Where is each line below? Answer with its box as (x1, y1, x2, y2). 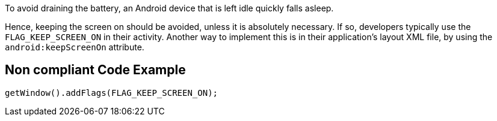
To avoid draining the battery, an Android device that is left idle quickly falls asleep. (5, 3, 334, 13)
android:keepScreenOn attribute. (5, 42, 144, 52)
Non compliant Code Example (5, 62, 186, 78)
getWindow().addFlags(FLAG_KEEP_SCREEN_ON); (5, 87, 218, 98)
